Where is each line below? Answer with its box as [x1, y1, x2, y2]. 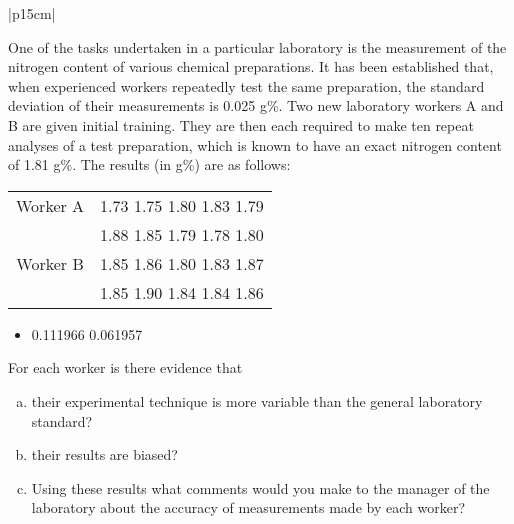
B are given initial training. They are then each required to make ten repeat [8, 114, 474, 135]
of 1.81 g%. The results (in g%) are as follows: [8, 154, 291, 175]
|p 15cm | [8, 3, 56, 23]
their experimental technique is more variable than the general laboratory [31, 390, 483, 411]
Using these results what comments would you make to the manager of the [31, 477, 490, 498]
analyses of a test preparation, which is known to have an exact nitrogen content [8, 134, 502, 155]
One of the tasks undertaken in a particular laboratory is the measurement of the [8, 36, 507, 57]
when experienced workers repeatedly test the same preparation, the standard [8, 75, 485, 96]
